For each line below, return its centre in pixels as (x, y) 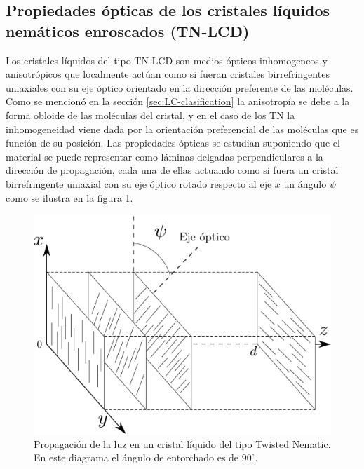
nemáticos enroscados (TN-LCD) (128, 30)
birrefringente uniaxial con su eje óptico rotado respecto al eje (139, 183)
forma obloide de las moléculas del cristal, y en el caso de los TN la (150, 115)
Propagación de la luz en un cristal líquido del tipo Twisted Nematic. (182, 443)
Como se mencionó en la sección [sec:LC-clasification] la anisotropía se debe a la (178, 101)
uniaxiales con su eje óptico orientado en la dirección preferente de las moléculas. (180, 87)
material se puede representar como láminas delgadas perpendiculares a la (164, 156)
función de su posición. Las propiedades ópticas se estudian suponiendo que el (173, 143)
